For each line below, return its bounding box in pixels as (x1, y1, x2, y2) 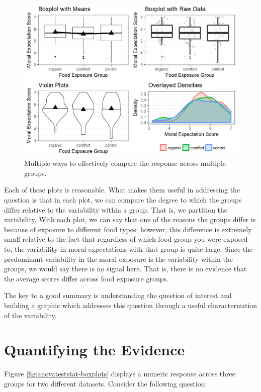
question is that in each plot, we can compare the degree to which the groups (4, 194, 242, 205)
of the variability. (4, 310, 57, 320)
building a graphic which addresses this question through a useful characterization (4, 300, 257, 310)
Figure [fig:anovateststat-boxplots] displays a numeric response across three (4, 368, 235, 379)
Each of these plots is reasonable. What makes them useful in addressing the (4, 184, 240, 195)
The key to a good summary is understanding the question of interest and (4, 290, 232, 301)
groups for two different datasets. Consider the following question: (4, 378, 207, 388)
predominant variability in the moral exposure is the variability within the (4, 253, 233, 264)
